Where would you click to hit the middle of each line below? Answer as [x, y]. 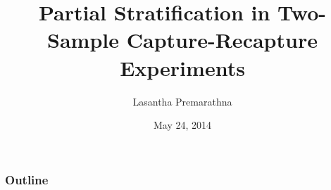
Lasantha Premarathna [182, 101]
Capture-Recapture [222, 40]
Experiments [182, 67]
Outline [27, 179]
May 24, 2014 [182, 125]
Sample [83, 40]
